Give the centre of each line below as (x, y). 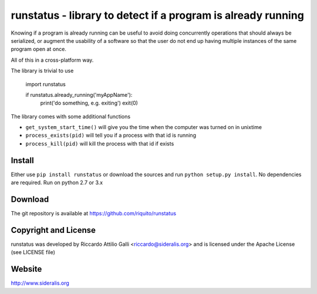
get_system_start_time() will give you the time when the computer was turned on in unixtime (144, 127)
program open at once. (39, 49)
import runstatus (45, 84)
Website (26, 269)
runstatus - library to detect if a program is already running (158, 15)
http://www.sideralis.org (40, 283)
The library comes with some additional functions (71, 116)
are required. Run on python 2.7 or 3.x (57, 183)
